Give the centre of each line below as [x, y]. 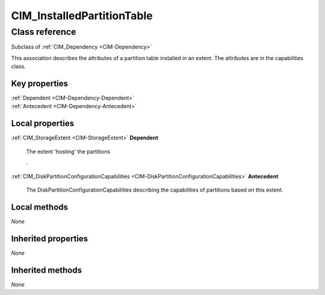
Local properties [43, 123]
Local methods [40, 207]
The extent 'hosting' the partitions [68, 151]
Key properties [40, 83]
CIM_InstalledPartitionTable [82, 16]
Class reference [44, 32]
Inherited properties [50, 238]
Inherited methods [47, 270]
